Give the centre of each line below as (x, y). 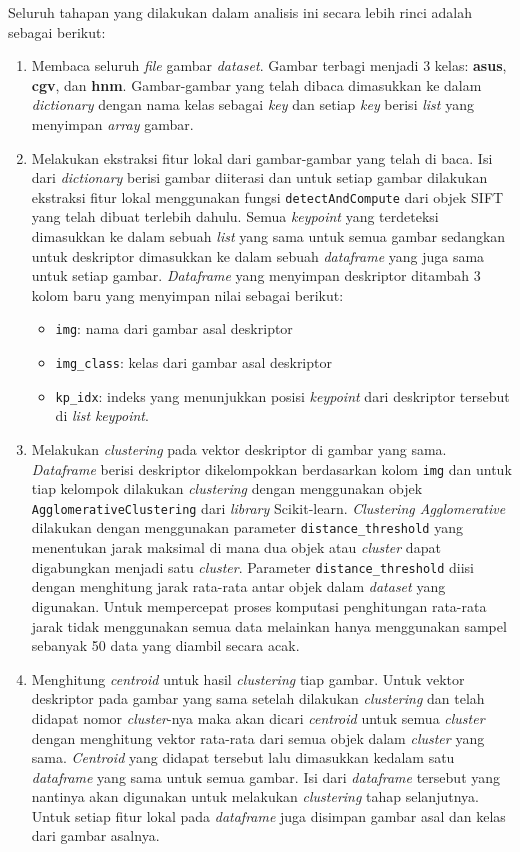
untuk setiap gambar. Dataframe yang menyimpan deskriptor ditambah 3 (256, 275)
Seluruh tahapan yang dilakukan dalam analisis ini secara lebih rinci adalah (240, 12)
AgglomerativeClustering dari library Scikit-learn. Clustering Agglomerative (268, 507)
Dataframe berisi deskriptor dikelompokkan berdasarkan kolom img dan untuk (271, 468)
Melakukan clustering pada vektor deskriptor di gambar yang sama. (239, 448)
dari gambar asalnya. (95, 835)
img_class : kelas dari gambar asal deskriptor (193, 362)
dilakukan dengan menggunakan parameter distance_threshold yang (247, 527)
